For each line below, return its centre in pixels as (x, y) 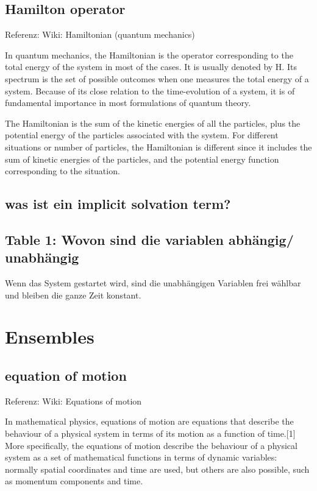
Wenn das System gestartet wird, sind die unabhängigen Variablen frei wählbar (153, 283)
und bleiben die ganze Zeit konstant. (73, 295)
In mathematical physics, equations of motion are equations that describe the (149, 421)
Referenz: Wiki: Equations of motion (73, 401)
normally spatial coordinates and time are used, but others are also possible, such (157, 469)
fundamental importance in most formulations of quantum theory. (128, 103)
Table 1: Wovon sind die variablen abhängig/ (149, 239)
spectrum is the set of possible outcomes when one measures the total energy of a (157, 78)
